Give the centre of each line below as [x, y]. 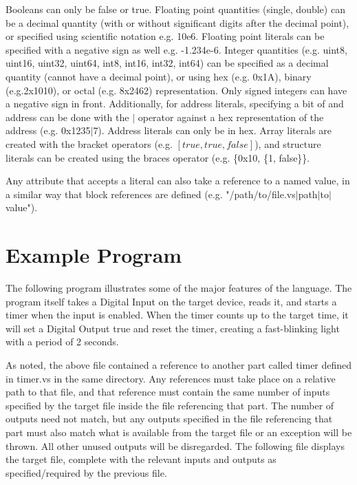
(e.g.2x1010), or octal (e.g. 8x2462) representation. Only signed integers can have [176, 90]
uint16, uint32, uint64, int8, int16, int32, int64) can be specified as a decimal [167, 63]
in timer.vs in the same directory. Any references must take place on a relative [171, 378]
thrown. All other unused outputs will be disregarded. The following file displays [175, 445]
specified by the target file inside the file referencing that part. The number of [170, 405]
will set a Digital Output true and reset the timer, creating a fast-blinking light [173, 328]
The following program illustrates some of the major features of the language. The [179, 288]
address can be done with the [67, 117]
